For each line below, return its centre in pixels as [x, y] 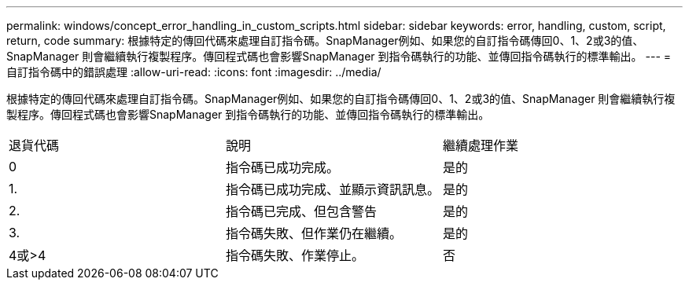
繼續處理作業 [481, 145]
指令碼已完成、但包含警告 [302, 211]
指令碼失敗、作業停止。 [295, 255]
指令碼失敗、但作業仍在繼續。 [314, 233]
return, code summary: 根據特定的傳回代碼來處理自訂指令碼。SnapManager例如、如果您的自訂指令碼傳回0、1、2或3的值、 [325, 40]
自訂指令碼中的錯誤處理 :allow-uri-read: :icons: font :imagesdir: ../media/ [194, 72]
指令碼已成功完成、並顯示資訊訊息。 [333, 189]
